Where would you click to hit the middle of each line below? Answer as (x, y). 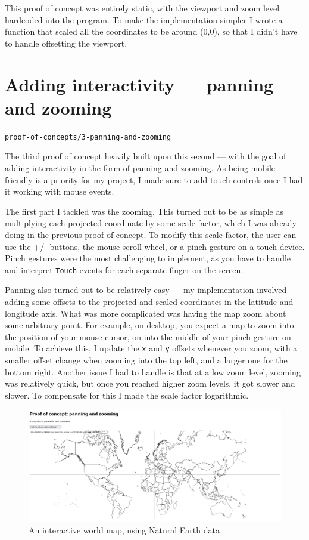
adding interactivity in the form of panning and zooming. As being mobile (140, 167)
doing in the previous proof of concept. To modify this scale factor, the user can (151, 234)
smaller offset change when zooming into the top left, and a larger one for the (146, 360)
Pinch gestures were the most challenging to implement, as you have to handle (148, 258)
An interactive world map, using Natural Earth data (124, 530)
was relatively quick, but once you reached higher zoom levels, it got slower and (150, 383)
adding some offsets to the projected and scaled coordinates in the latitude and (149, 301)
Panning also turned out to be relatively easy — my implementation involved (146, 290)
